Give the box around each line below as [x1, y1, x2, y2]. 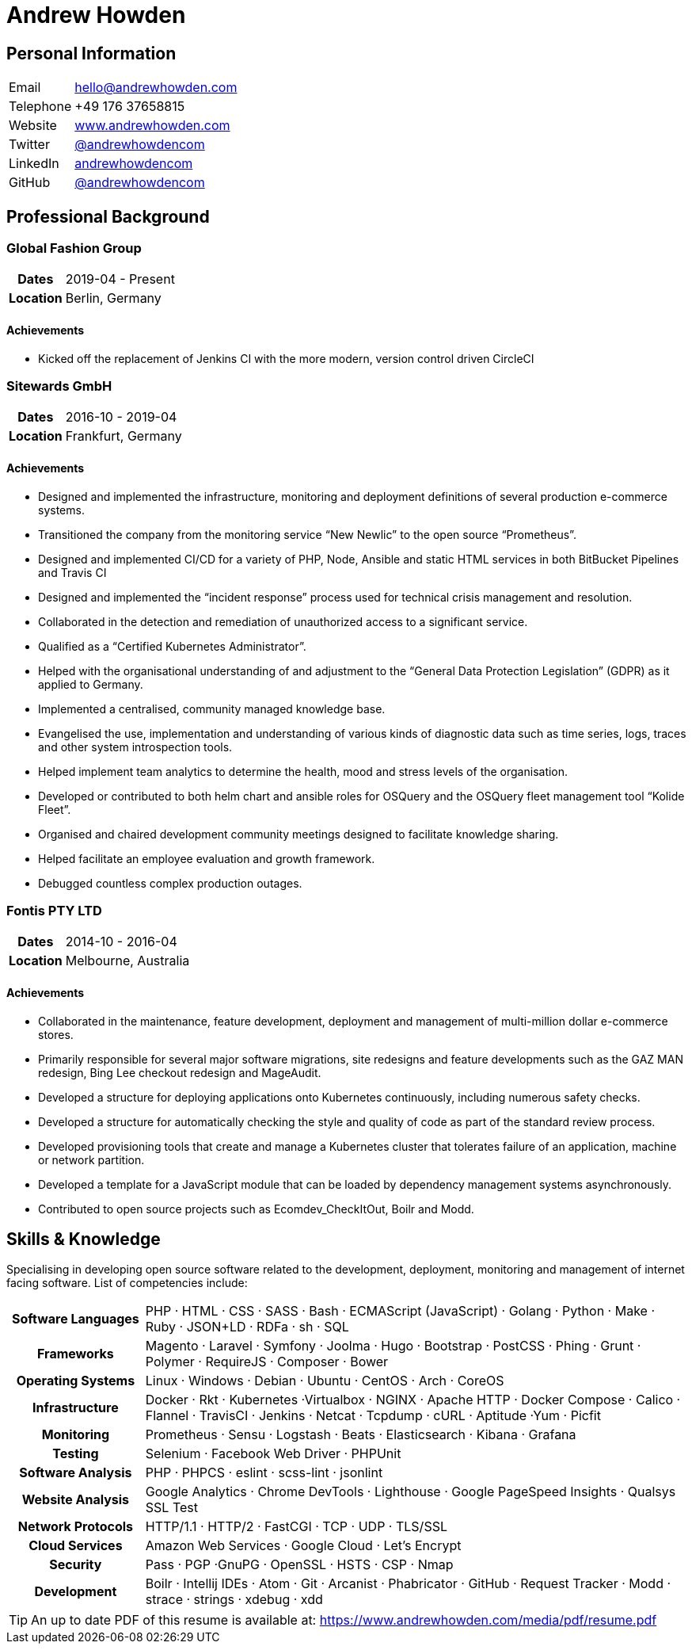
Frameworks [37, 1346, 114, 1362]
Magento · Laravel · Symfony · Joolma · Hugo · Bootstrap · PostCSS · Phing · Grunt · [145, 1338, 641, 1354]
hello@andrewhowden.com [74, 79, 238, 96]
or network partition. [38, 1152, 145, 1167]
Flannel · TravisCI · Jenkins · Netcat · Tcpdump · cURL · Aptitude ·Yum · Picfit [145, 1407, 601, 1424]
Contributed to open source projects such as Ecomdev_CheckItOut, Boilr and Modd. [38, 1201, 474, 1216]
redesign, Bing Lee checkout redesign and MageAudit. [38, 1065, 321, 1079]
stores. [38, 1027, 74, 1041]
